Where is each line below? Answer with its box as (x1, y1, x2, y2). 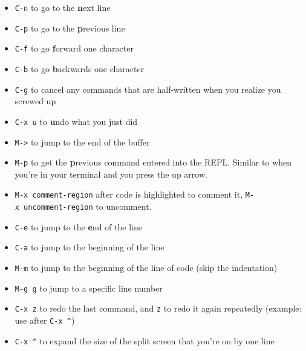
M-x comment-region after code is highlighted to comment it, (15, 188, 243, 201)
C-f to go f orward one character (15, 42, 134, 55)
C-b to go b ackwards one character (15, 62, 145, 75)
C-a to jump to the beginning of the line (15, 241, 164, 253)
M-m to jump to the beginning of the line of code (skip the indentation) (15, 261, 278, 274)
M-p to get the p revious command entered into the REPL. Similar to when (15, 156, 292, 169)
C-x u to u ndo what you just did (15, 115, 138, 127)
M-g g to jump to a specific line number (15, 281, 163, 294)
